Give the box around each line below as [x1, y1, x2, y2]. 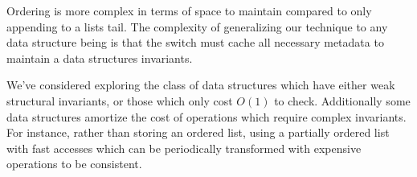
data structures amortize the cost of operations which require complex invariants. [6, 108, 407, 125]
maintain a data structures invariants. [6, 49, 193, 66]
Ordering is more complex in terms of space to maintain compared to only [6, 2, 372, 19]
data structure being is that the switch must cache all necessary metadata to [6, 34, 384, 51]
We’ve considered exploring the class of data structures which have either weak [6, 76, 395, 93]
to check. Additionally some [274, 92, 411, 109]
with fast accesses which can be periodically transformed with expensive [6, 139, 362, 156]
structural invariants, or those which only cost [6, 92, 233, 109]
